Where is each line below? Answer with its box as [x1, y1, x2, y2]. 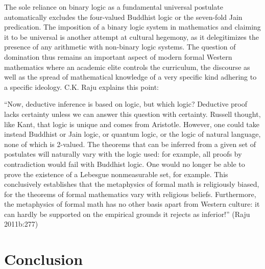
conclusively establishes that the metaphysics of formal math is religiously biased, [4, 179, 259, 189]
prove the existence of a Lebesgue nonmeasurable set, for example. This [4, 168, 228, 179]
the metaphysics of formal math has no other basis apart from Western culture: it [4, 199, 260, 209]
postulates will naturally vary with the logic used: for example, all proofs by [4, 149, 242, 159]
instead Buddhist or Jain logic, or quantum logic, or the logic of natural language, [4, 129, 261, 139]
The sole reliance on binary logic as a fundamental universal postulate [4, 2, 223, 12]
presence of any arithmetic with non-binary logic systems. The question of [4, 41, 236, 52]
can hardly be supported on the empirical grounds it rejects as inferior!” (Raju [4, 208, 250, 219]
